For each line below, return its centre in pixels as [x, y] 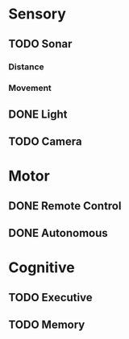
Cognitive [42, 268]
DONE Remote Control [65, 206]
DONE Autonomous [58, 233]
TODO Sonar [40, 44]
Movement [30, 88]
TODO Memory [47, 325]
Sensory [37, 14]
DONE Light [38, 114]
